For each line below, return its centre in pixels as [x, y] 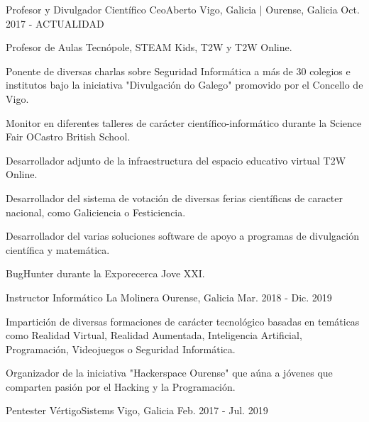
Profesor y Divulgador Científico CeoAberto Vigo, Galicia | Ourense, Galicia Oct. [183, 9]
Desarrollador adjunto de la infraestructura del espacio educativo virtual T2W [176, 160]
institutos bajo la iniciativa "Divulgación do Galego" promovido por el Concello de [184, 85]
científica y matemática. [58, 249]
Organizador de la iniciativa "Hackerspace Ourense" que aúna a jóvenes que [169, 373]
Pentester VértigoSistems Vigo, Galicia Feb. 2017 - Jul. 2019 [137, 410]
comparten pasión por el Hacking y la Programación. [121, 386]
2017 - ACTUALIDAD [55, 23]
